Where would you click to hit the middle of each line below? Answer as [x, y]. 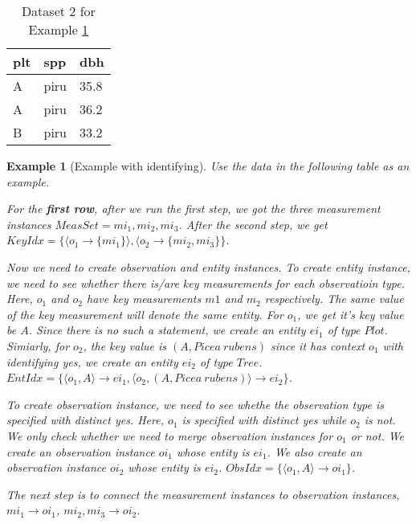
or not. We [377, 435]
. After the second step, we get [253, 224]
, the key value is [124, 345]
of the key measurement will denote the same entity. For [145, 314]
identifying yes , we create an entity [92, 361]
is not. [380, 420]
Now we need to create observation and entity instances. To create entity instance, [208, 266]
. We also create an [314, 451]
